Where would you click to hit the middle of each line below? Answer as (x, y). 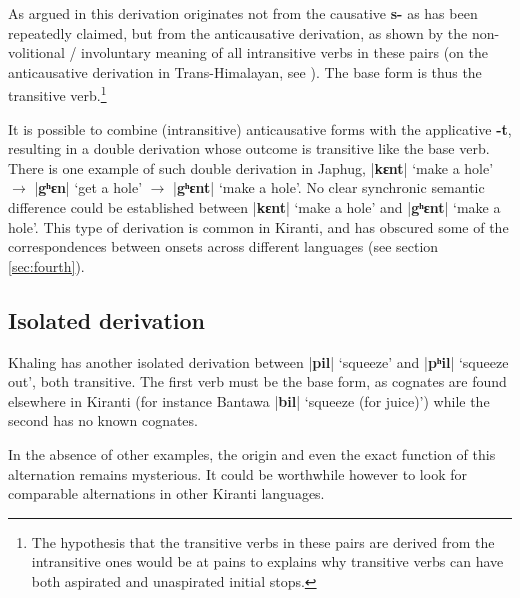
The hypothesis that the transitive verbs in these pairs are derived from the (263, 541)
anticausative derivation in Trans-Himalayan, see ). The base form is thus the (245, 71)
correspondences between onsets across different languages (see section (223, 246)
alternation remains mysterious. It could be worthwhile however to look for (237, 473)
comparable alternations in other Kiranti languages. (166, 493)
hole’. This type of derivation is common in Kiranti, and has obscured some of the (258, 226)
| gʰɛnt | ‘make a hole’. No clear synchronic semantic (329, 187)
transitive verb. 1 (57, 94)
